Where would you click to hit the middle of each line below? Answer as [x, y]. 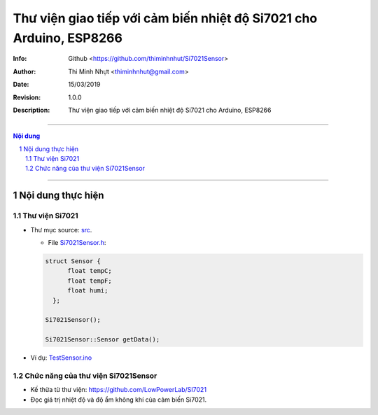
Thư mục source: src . [61, 230]
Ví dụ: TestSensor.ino [61, 358]
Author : [24, 71]
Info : [20, 59]
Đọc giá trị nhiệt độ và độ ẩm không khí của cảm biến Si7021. [119, 400]
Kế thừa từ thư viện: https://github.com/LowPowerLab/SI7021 [118, 390]
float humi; [88, 291]
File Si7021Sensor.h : [77, 243]
